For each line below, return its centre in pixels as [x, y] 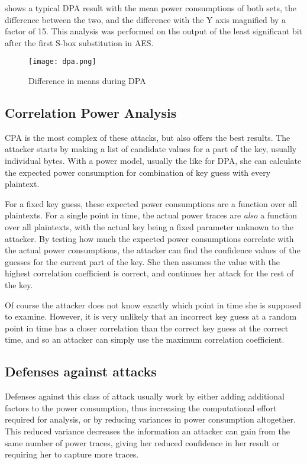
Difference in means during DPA [87, 81]
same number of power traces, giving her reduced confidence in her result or [142, 442]
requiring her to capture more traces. [72, 454]
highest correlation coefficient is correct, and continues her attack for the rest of [149, 273]
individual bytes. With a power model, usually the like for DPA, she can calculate [153, 161]
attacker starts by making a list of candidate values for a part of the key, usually [151, 149]
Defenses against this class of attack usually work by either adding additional [145, 396]
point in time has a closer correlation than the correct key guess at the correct [147, 328]
